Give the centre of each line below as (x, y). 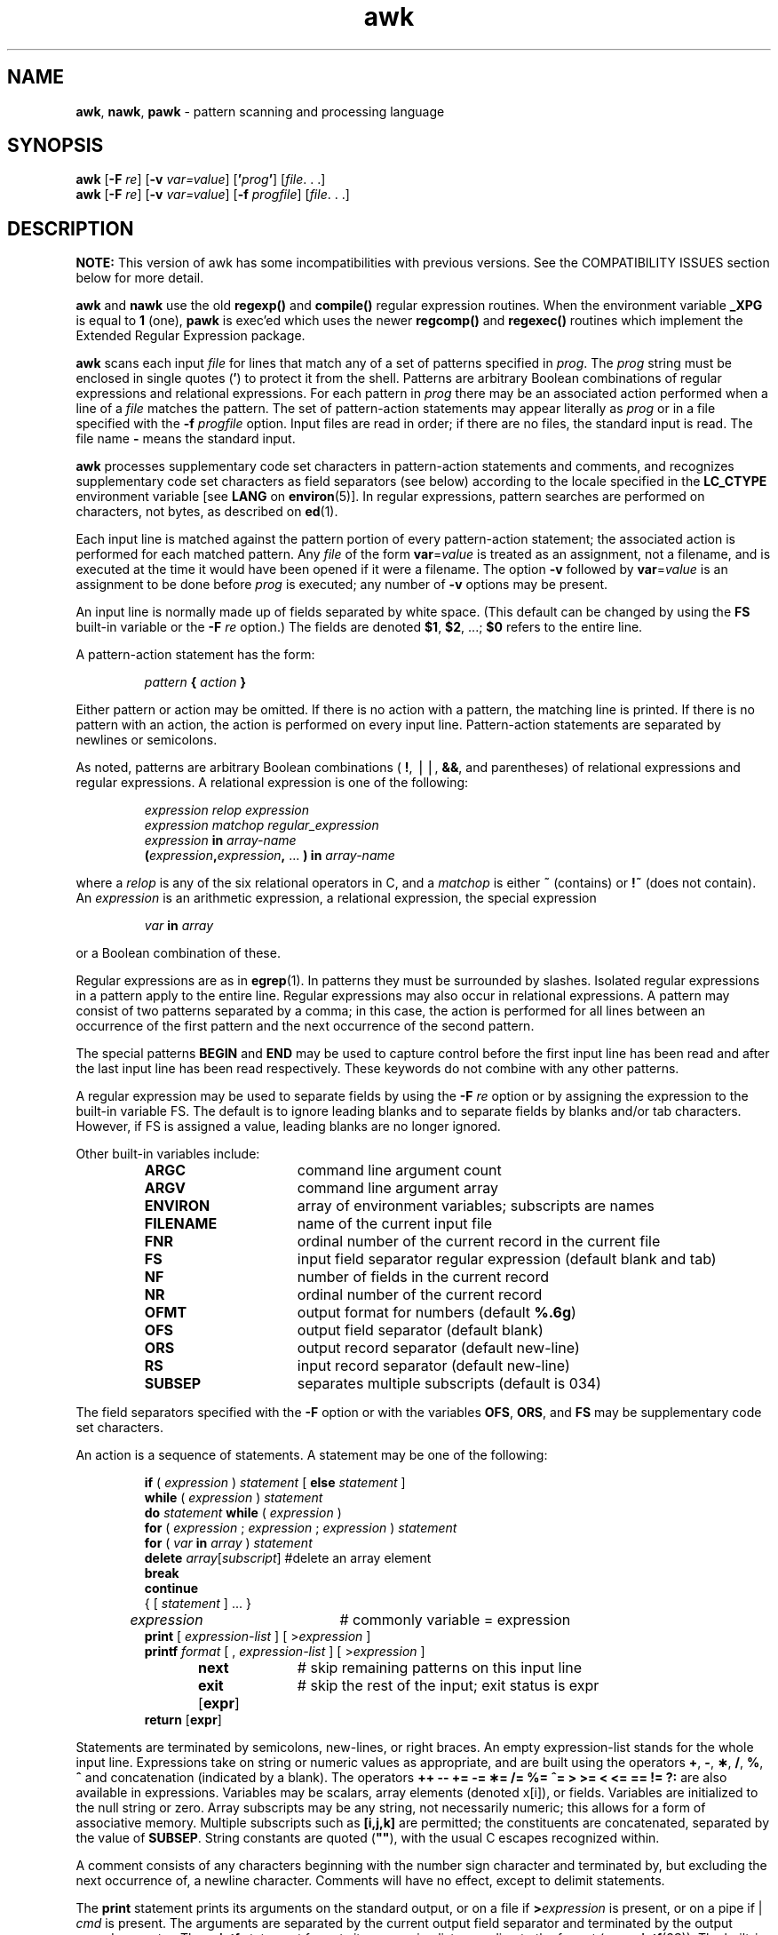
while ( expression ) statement (234, 1498)
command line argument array (397, 1188)
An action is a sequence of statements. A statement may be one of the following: (312, 1455)
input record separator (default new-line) (433, 1366)
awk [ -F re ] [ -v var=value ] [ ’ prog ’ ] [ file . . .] (201, 179)
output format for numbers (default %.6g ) (437, 1313)
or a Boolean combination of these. (178, 953)
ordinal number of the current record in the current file (479, 1242)
